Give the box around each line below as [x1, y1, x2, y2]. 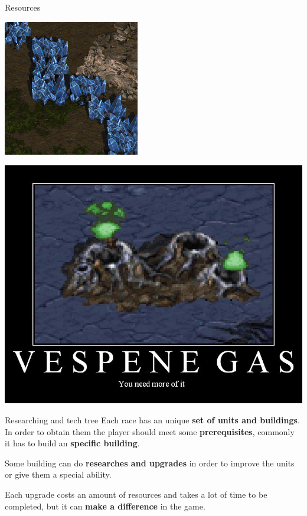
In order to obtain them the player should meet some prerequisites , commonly [5, 425, 295, 437]
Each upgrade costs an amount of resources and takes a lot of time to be [5, 488, 267, 500]
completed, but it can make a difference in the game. [5, 499, 205, 512]
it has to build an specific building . [5, 437, 140, 449]
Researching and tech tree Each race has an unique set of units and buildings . [5, 413, 300, 426]
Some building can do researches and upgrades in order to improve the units [5, 456, 295, 469]
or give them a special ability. [5, 468, 112, 481]
